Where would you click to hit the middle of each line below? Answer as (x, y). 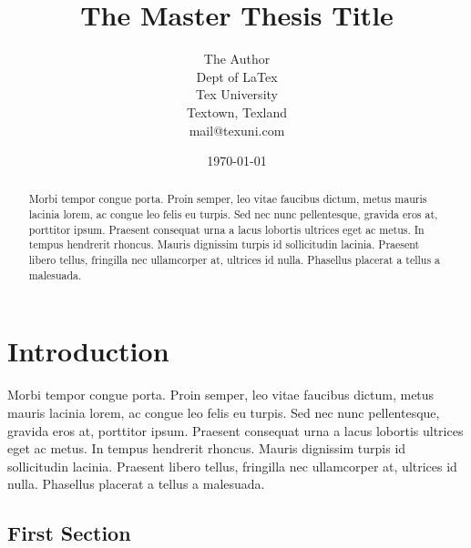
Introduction (88, 351)
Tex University (237, 94)
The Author (237, 59)
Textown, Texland (237, 112)
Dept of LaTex (237, 76)
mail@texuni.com (237, 130)
